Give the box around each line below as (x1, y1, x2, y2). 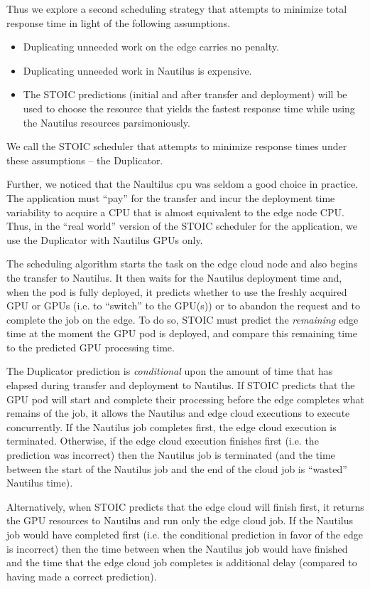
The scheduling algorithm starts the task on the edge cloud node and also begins (6, 256, 358, 271)
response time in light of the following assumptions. (6, 15, 231, 30)
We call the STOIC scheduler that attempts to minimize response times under (6, 139, 347, 154)
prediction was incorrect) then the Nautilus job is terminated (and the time (6, 447, 335, 462)
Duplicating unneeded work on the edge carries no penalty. (23, 39, 279, 54)
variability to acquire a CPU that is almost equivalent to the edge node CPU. (6, 204, 344, 219)
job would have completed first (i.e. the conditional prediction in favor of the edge (6, 527, 363, 541)
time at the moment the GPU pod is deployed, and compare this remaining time (6, 326, 358, 341)
